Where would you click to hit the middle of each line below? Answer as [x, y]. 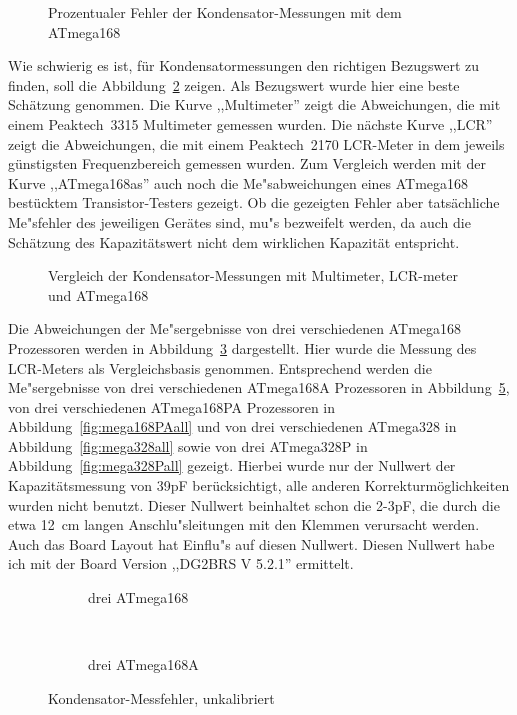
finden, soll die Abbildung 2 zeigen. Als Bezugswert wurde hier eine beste [234, 84]
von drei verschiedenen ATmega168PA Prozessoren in [172, 406]
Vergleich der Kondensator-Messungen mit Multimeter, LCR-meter [253, 275]
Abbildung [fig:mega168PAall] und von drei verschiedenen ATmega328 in [232, 426]
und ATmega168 [98, 294]
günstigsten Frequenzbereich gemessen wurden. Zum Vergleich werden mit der [247, 163]
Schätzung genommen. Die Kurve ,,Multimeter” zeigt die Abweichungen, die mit [254, 104]
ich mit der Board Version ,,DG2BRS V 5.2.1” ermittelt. [181, 563]
